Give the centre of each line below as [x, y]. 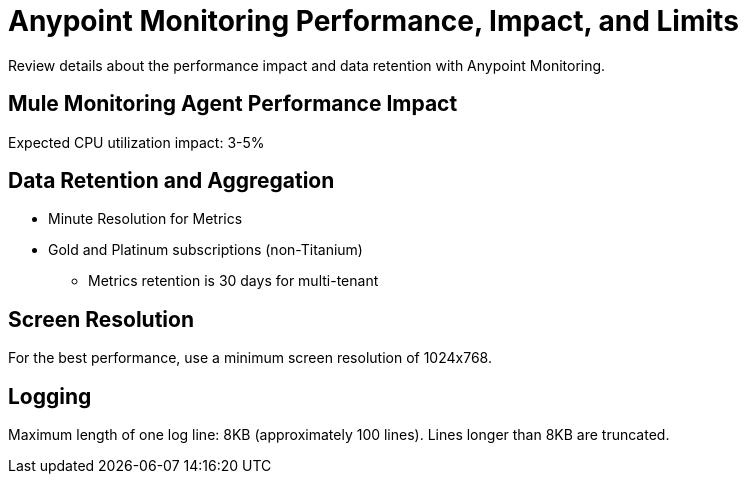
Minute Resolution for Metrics [145, 219]
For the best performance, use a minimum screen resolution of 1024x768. [250, 358]
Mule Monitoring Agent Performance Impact [233, 104]
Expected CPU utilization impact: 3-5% [136, 142]
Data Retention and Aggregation [171, 181]
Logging [50, 396]
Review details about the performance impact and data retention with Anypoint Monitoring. [307, 65]
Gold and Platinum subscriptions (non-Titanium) [205, 250]
